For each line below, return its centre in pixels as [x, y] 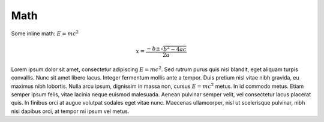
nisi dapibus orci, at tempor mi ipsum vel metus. [70, 111]
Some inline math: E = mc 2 [45, 33]
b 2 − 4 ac [175, 49]
